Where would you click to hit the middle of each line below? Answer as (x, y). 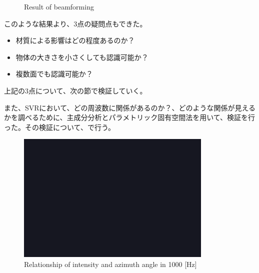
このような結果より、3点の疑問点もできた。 (75, 23)
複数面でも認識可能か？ (54, 74)
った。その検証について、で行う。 (60, 127)
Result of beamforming (59, 6)
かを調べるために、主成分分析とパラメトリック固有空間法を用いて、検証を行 (130, 117)
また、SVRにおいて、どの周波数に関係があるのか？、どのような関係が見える (130, 107)
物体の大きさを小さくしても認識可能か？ (82, 57)
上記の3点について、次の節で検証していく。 (75, 90)
